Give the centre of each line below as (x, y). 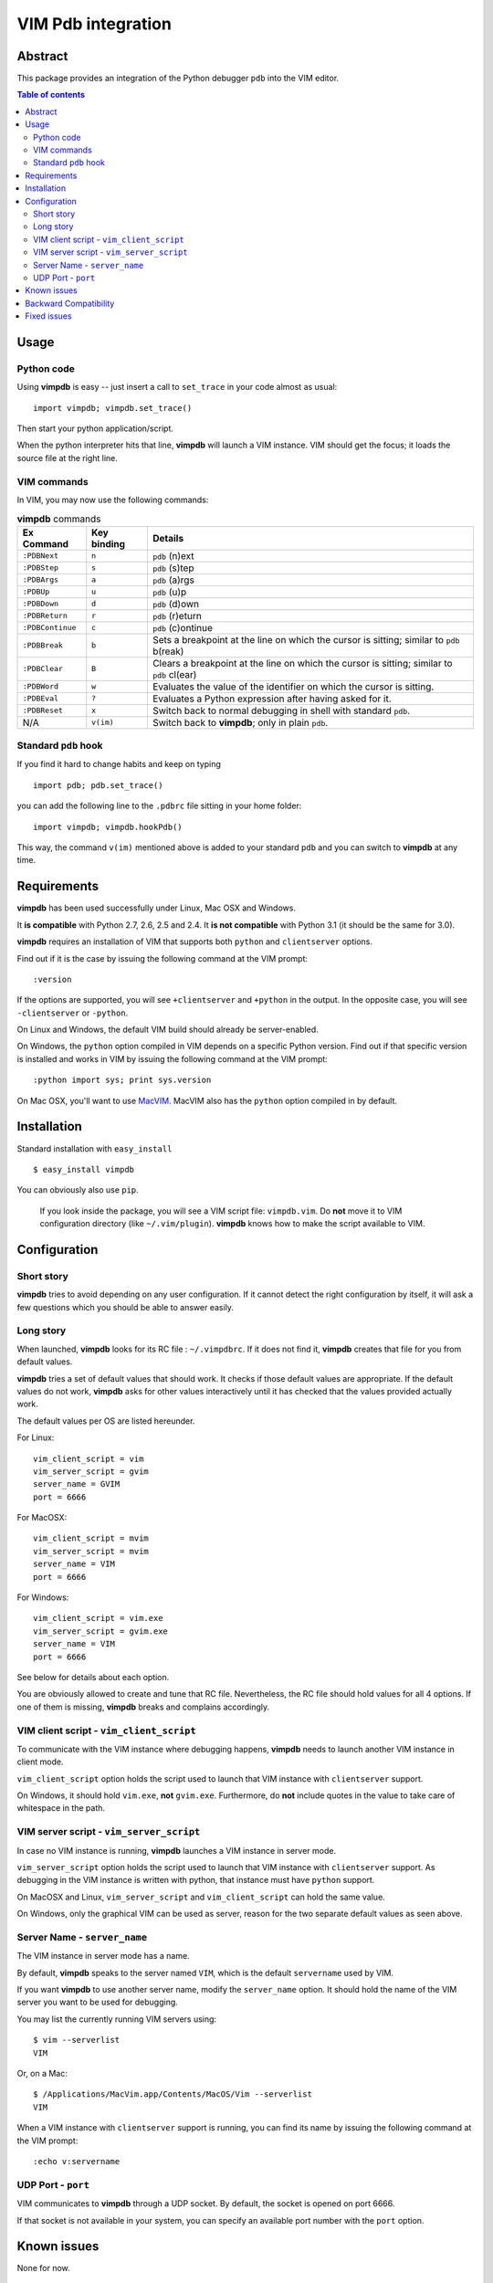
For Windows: (43, 1597)
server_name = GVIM (77, 1484)
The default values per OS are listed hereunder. (106, 1421)
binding (109, 543)
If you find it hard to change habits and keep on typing (119, 764)
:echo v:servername (77, 2161)
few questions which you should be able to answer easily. (126, 1307)
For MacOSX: (42, 1518)
